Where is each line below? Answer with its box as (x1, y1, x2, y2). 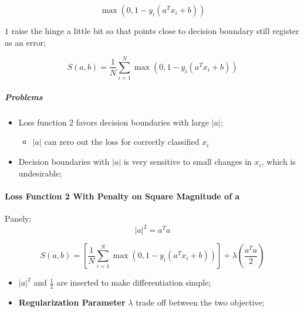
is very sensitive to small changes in (123, 155, 252, 168)
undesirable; (18, 167, 62, 179)
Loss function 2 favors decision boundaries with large (18, 116, 210, 128)
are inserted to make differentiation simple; (56, 276, 211, 289)
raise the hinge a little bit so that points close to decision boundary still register (11, 25, 299, 36)
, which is (261, 155, 296, 168)
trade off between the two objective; (136, 296, 265, 308)
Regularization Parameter (18, 296, 126, 308)
